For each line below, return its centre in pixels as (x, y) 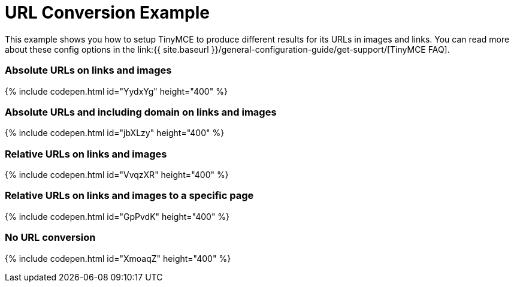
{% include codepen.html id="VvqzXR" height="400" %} (117, 175)
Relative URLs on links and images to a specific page (129, 196)
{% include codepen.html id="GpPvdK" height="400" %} (117, 216)
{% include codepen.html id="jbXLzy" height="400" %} (115, 133)
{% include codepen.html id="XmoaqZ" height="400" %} (118, 258)
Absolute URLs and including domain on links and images (141, 112)
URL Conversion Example (107, 13)
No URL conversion (50, 238)
